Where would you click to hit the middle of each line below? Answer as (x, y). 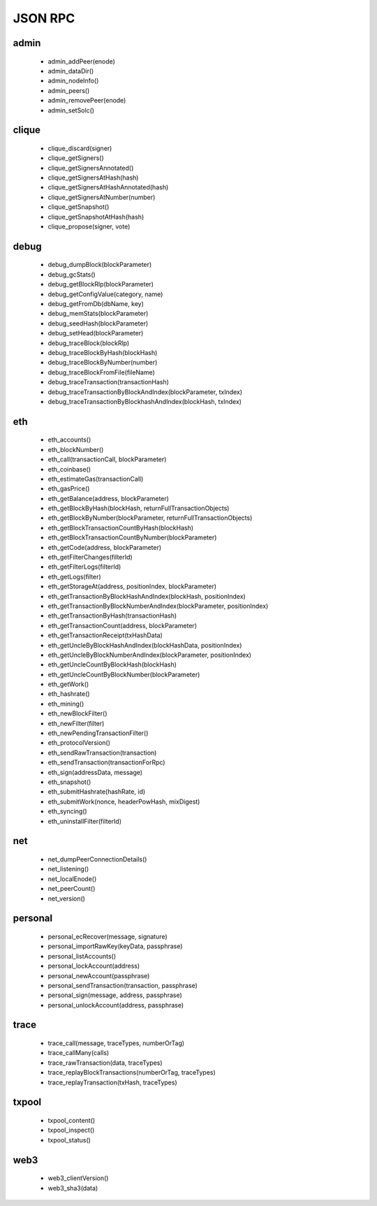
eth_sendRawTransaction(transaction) (102, 753)
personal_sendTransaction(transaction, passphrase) (123, 985)
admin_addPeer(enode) (81, 61)
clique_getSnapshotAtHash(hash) (96, 217)
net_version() (66, 899)
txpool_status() (69, 1140)
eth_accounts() (69, 439)
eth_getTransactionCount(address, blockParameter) (122, 625)
